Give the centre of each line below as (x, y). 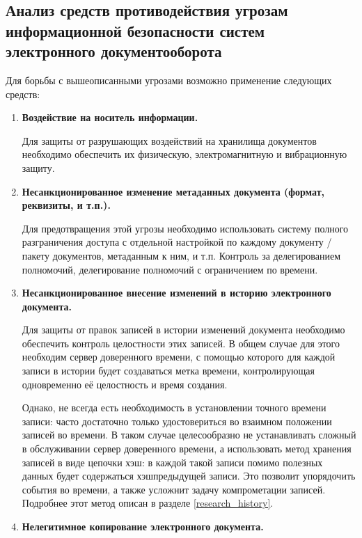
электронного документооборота (114, 51)
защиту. (38, 167)
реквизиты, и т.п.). (66, 205)
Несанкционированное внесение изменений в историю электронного (176, 293)
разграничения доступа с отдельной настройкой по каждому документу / (177, 242)
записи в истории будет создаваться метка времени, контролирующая (168, 371)
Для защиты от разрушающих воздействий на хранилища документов (169, 140)
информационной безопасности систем (135, 30)
